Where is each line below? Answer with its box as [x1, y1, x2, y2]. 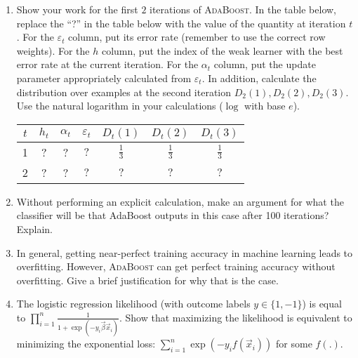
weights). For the [16, 43, 90, 58]
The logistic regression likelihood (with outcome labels [16, 296, 251, 311]
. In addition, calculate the [201, 70, 317, 85]
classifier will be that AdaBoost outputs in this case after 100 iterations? [16, 208, 329, 223]
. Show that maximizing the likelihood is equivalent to [119, 310, 352, 324]
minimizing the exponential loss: [16, 336, 156, 351]
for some [276, 336, 312, 351]
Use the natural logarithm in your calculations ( [16, 98, 223, 113]
